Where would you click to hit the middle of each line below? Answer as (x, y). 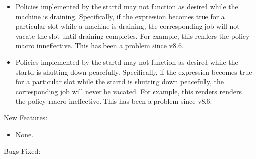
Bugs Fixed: (22, 151)
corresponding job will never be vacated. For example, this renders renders (129, 91)
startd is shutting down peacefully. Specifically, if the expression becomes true (134, 72)
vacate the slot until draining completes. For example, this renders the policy (132, 35)
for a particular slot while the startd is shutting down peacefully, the (120, 81)
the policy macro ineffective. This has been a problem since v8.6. (114, 101)
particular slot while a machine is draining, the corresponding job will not (128, 26)
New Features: (26, 117)
